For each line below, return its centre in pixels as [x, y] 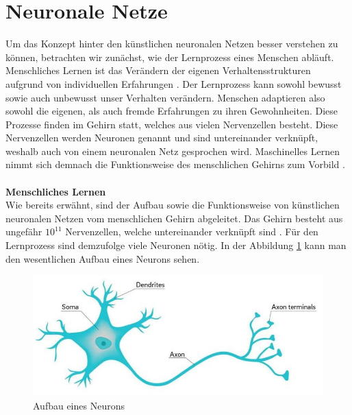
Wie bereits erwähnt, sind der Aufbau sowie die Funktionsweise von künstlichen [173, 205]
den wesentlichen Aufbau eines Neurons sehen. [103, 258]
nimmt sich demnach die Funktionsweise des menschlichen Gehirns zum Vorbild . [175, 164]
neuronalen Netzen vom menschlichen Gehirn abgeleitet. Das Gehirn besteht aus [174, 218]
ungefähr [24, 232]
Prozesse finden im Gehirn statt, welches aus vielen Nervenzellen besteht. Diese [172, 124]
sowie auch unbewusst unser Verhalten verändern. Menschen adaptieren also [165, 97]
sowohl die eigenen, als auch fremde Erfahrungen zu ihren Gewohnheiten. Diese [172, 111]
